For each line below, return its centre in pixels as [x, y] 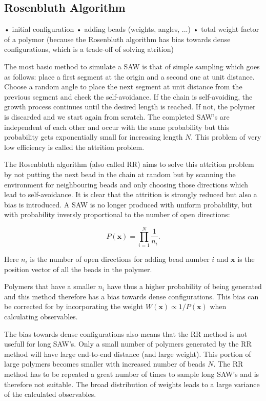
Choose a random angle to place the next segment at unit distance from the [123, 87]
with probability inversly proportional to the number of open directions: [117, 214]
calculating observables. [41, 316]
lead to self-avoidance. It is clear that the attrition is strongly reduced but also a [131, 194]
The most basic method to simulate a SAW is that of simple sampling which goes [132, 66]
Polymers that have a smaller [50, 286]
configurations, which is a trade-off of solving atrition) [89, 49]
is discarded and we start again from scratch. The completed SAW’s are [117, 116]
